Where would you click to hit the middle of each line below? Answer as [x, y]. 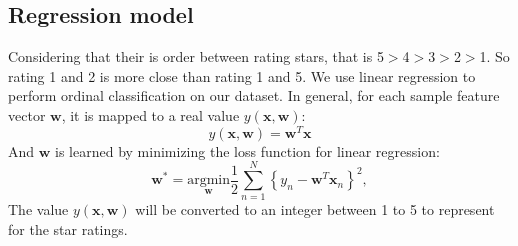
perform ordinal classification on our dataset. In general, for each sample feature [254, 95]
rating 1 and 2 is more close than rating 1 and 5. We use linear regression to [242, 75]
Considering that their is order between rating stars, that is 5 [196, 56]
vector [27, 114]
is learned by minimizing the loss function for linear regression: [247, 150]
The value [38, 209]
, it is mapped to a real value [150, 114]
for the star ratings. [68, 228]
